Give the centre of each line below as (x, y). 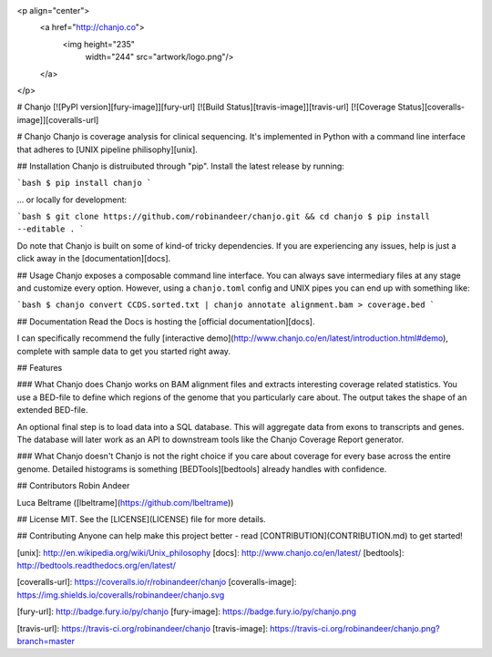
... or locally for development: (72, 200)
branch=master (46, 642)
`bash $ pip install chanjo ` (84, 183)
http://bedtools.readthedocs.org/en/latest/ (97, 566)
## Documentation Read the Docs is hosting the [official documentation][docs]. (166, 321)
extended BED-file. (52, 410)
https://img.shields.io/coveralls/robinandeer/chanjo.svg (121, 595)
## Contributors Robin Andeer (73, 486)
